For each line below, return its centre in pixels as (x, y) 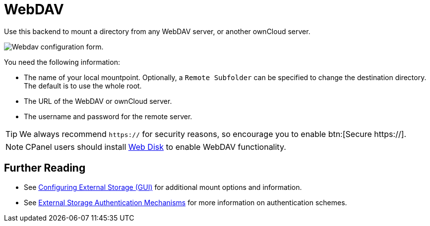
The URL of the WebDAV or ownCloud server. (98, 101)
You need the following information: (62, 62)
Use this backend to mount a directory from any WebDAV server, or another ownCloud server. (157, 31)
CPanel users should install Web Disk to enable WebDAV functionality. (156, 147)
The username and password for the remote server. (108, 116)
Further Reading (45, 168)
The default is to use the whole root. (83, 86)
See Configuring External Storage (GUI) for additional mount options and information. (163, 187)
